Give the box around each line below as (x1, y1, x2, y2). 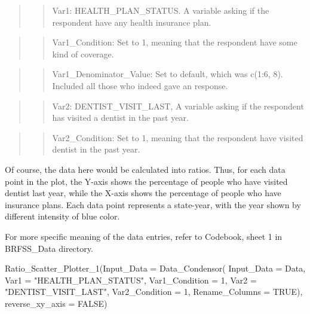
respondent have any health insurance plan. (52, 16, 211, 28)
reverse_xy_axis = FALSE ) (5, 297, 108, 309)
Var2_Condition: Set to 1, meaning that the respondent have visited (52, 131, 303, 144)
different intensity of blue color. (5, 210, 120, 222)
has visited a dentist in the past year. (52, 111, 189, 124)
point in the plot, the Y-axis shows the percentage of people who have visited (5, 175, 288, 187)
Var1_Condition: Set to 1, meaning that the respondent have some (52, 36, 297, 48)
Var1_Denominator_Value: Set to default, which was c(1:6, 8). (52, 68, 283, 80)
